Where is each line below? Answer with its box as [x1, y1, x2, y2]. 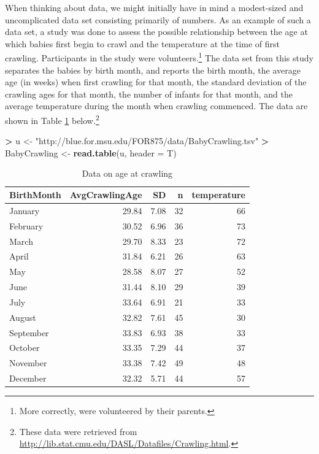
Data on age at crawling [82, 167, 173, 180]
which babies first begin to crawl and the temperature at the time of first [5, 37, 280, 50]
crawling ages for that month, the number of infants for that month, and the [5, 87, 293, 100]
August [9, 310, 36, 323]
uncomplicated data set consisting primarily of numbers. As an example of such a [5, 13, 311, 26]
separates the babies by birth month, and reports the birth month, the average [5, 63, 301, 76]
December [9, 372, 47, 385]
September [9, 326, 49, 339]
